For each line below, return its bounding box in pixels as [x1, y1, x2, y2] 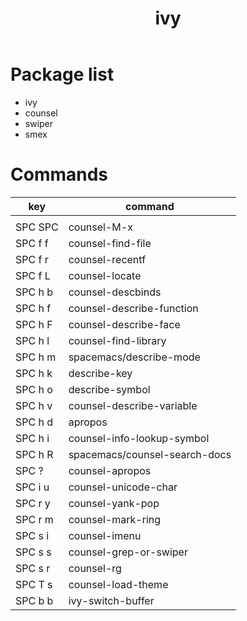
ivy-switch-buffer [68, 593, 155, 607]
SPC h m [15, 350, 57, 364]
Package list [10, 63, 115, 86]
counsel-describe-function [68, 301, 199, 315]
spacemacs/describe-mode [68, 350, 201, 364]
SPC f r [15, 252, 49, 266]
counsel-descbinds [68, 285, 162, 299]
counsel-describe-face [68, 317, 181, 331]
